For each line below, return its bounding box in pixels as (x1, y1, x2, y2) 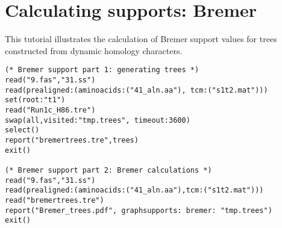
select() (5, 126, 40, 135)
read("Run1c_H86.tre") (5, 105, 96, 114)
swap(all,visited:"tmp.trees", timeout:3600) (5, 116, 190, 125)
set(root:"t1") (5, 96, 66, 105)
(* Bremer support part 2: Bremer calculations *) (5, 165, 212, 174)
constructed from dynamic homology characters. (5, 44, 183, 57)
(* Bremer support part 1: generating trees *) (5, 66, 199, 75)
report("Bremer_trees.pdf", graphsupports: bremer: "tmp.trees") (5, 206, 272, 215)
